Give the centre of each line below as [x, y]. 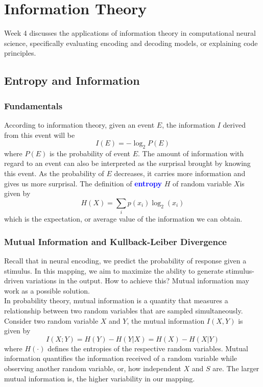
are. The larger [236, 368]
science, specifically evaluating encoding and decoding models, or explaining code [131, 43]
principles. [20, 53]
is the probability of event [90, 153]
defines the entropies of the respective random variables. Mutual [148, 348]
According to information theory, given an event [79, 124]
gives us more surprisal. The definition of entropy [83, 183]
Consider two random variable [51, 320]
